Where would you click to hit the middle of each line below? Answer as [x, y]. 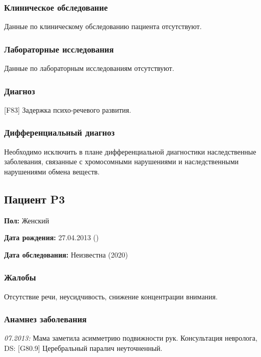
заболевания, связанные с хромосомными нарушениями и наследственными [122, 161]
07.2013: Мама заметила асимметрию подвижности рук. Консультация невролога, [131, 338]
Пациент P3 [35, 199]
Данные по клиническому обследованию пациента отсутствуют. [103, 26]
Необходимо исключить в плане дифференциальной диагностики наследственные [130, 151]
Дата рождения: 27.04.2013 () [51, 237]
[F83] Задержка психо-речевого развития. [68, 109]
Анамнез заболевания [45, 319]
